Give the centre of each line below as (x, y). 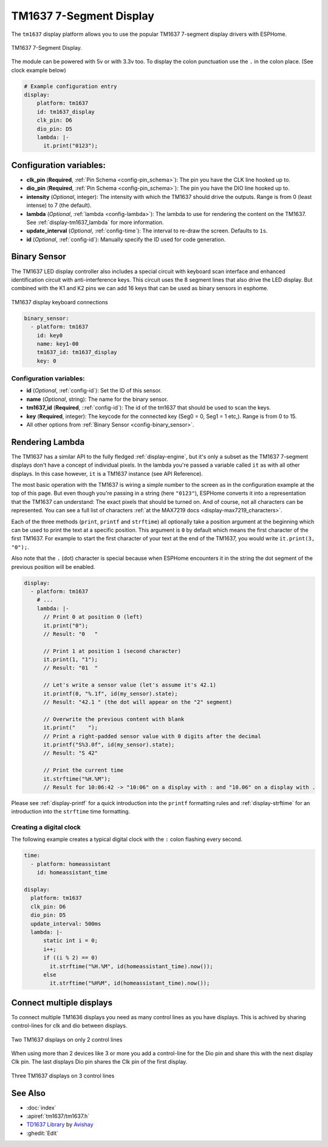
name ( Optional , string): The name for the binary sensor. (97, 399)
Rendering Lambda (48, 442)
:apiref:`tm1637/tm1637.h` (58, 1116)
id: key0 (50, 335)
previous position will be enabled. (53, 567)
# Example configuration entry (71, 86)
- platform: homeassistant (71, 864)
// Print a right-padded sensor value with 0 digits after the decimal (152, 736)
